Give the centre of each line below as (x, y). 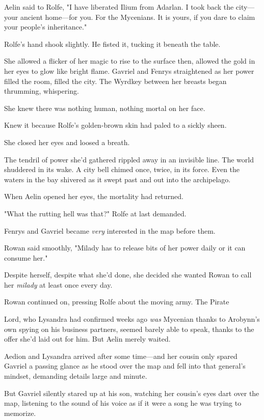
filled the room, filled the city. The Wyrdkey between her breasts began (115, 81)
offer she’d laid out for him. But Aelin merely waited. (87, 339)
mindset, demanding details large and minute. (76, 376)
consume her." (26, 257)
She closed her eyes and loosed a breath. (67, 142)
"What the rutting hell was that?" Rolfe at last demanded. (95, 213)
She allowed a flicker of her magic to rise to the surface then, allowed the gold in (130, 61)
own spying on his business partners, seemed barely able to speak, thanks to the (129, 329)
